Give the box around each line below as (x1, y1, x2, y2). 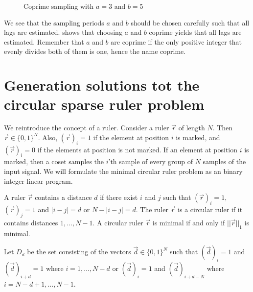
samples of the (203, 156, 246, 167)
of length (178, 122, 205, 133)
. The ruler (136, 204, 168, 215)
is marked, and (176, 132, 220, 142)
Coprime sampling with (23, 1, 94, 11)
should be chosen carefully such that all (131, 17, 250, 27)
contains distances (4, 217, 58, 227)
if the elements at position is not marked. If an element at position (37, 144, 238, 154)
